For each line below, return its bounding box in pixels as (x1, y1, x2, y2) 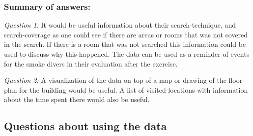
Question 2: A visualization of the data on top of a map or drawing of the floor (4, 75, 243, 85)
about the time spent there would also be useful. (4, 94, 150, 104)
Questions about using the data (4, 118, 167, 134)
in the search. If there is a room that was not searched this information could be (4, 39, 246, 49)
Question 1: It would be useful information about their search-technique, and (4, 20, 236, 30)
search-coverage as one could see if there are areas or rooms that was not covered (4, 29, 248, 39)
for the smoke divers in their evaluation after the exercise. (4, 58, 178, 68)
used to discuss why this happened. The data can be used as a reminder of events (4, 49, 250, 59)
